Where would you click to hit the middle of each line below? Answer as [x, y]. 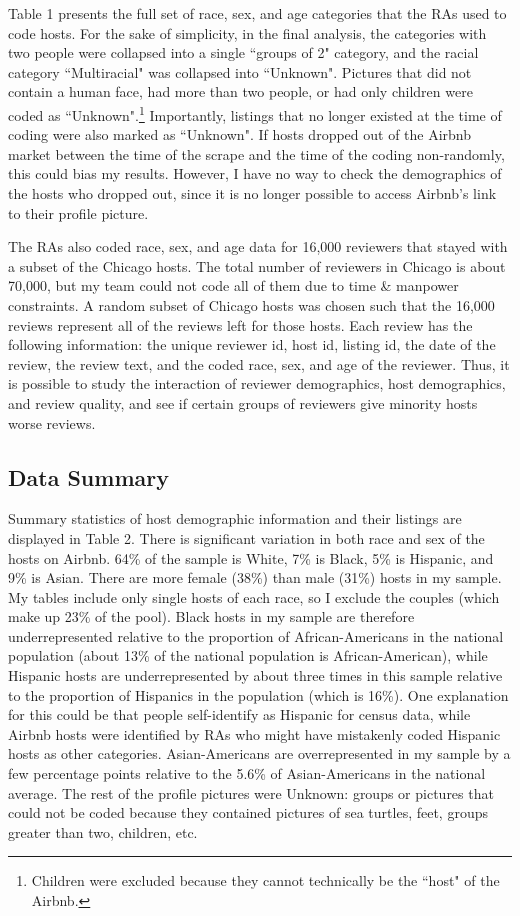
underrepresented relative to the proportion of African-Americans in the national [256, 635]
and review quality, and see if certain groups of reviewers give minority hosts [243, 402]
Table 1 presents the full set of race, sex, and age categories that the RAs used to [257, 13]
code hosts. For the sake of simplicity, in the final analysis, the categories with [247, 32]
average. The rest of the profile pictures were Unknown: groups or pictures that [251, 792]
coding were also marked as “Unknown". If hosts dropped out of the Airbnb [240, 134]
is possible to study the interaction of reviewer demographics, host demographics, [257, 383]
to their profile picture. [78, 212]
